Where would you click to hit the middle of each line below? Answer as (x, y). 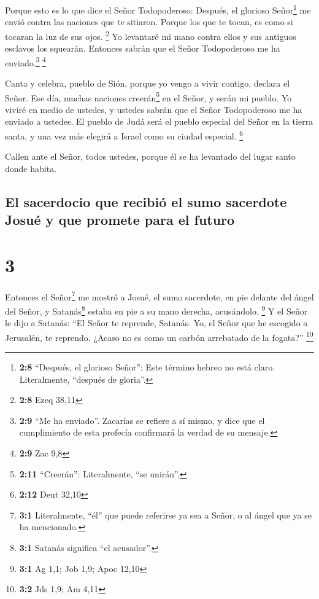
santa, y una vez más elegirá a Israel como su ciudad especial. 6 (124, 135)
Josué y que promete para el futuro (120, 220)
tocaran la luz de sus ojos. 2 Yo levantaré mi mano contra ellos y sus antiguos (151, 35)
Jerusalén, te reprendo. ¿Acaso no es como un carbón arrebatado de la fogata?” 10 (159, 336)
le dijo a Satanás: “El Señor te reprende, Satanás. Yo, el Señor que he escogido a (156, 323)
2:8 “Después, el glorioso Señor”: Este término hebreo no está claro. (147, 367)
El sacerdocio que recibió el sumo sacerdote (146, 201)
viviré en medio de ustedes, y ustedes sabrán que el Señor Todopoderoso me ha (154, 109)
